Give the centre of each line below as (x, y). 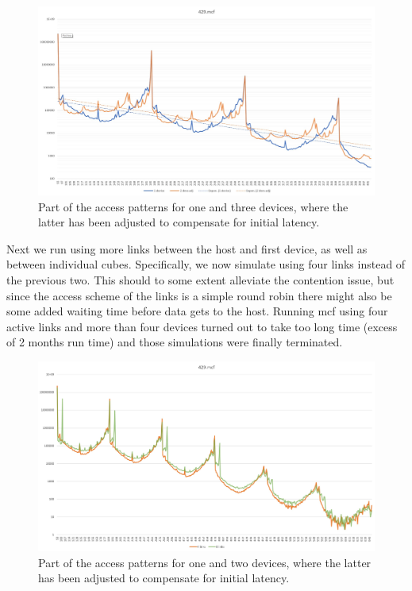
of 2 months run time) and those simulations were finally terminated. (175, 342)
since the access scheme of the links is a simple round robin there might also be (199, 295)
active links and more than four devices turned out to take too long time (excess (202, 326)
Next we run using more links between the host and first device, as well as (187, 248)
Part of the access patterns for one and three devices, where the (193, 206)
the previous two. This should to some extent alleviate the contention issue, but (200, 280)
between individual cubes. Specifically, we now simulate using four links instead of (206, 264)
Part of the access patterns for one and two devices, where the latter (205, 562)
